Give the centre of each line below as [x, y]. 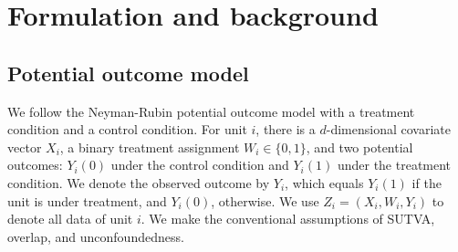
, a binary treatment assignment [150, 147]
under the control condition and [200, 165]
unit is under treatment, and [87, 200]
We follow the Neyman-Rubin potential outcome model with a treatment [211, 111]
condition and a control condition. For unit [127, 129]
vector [25, 147]
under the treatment [394, 165]
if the [427, 182]
